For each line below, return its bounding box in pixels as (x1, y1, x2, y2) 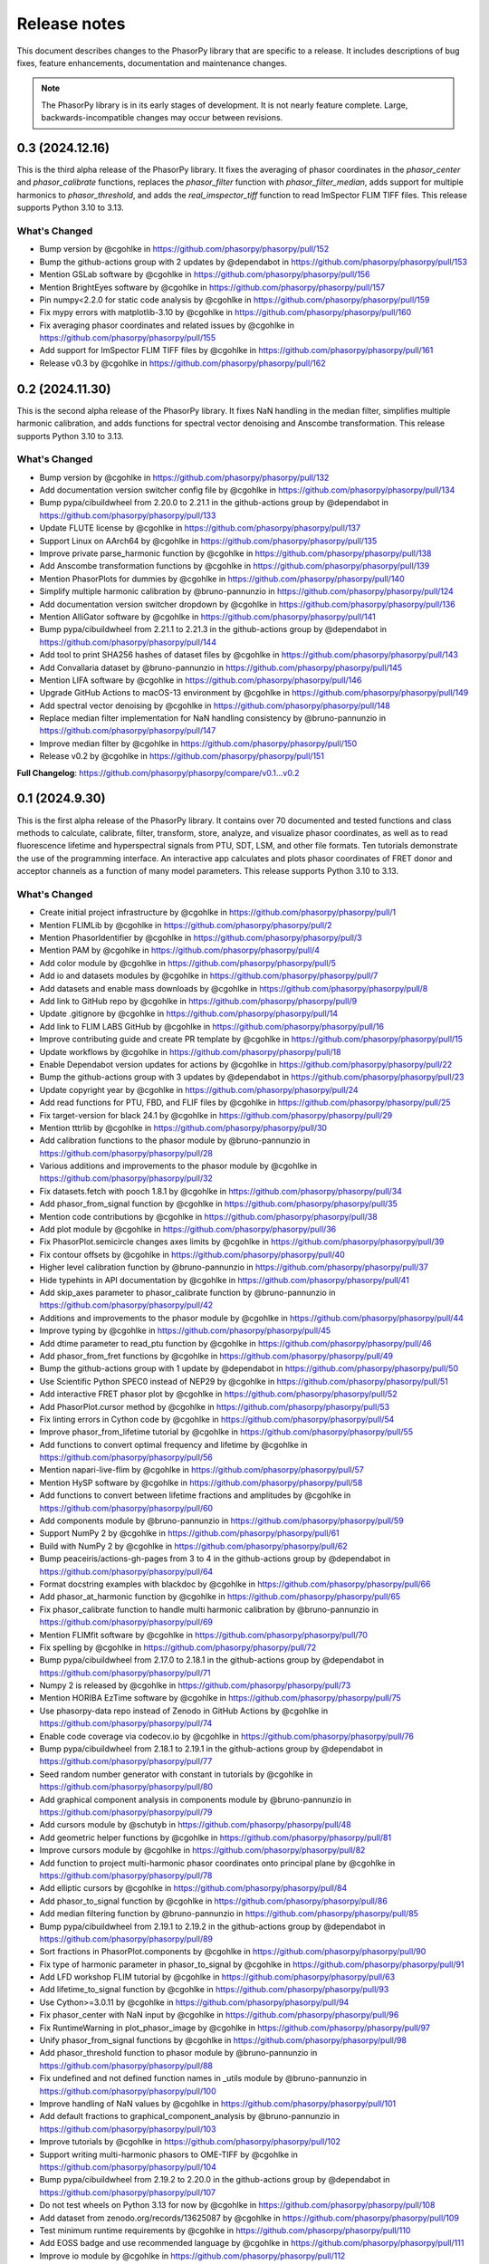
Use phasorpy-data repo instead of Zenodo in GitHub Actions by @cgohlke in (39, 1705, 329, 1716)
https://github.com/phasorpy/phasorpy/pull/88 (39, 2060, 213, 2071)
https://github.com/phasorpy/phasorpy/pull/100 (39, 2086, 216, 2096)
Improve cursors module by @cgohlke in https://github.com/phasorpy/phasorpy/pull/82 (39, 1845, 366, 1856)
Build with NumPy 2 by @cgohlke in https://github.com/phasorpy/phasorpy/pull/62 (39, 1540, 348, 1551)
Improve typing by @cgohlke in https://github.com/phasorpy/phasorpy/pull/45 (39, 1325, 331, 1336)
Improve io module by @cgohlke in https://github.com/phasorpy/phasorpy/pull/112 (39, 2250, 346, 2261)
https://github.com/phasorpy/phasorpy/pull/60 (39, 1502, 213, 1513)
